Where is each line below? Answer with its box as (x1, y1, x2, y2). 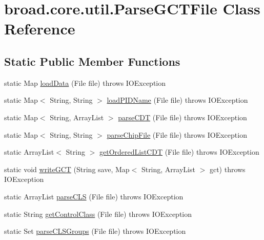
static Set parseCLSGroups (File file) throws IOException (4, 226, 186, 236)
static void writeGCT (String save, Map (4, 163, 130, 174)
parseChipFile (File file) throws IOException (107, 129, 247, 140)
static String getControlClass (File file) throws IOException (4, 208, 192, 219)
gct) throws (209, 163, 246, 174)
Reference (4, 18, 75, 39)
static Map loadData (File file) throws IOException (4, 77, 166, 88)
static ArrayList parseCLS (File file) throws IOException (4, 191, 184, 201)
